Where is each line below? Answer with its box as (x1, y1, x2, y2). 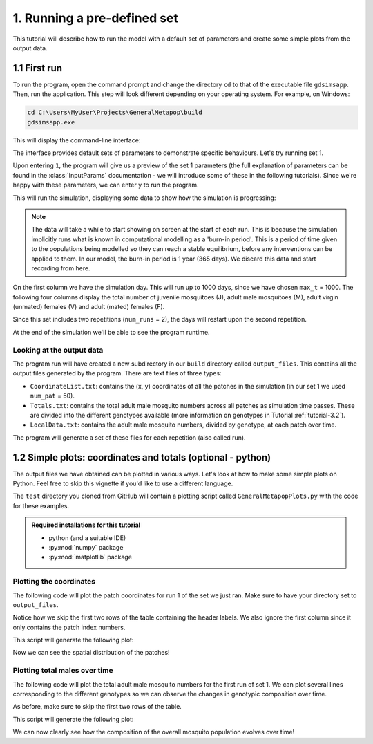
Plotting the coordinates (12, 577, 96, 586)
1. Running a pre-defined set (12, 10, 179, 26)
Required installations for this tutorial (31, 521, 141, 529)
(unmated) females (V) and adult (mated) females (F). (12, 303, 165, 311)
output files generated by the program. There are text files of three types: (12, 369, 222, 378)
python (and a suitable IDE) (48, 533, 126, 542)
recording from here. (31, 263, 90, 272)
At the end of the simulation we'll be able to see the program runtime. (12, 328, 210, 336)
